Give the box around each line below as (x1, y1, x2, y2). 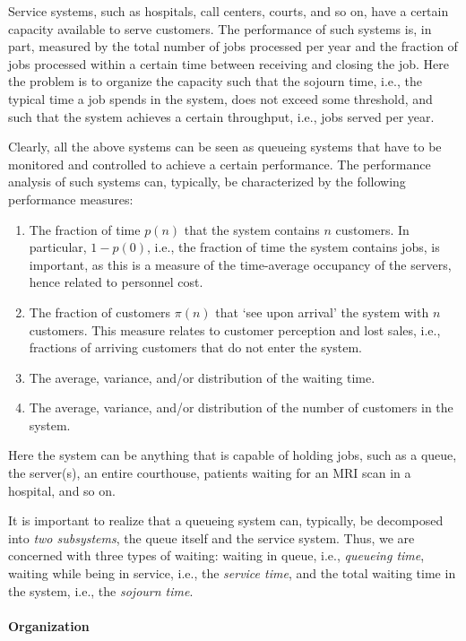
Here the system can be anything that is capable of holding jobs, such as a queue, (8, 446, 457, 464)
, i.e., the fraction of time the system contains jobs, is (146, 238, 440, 256)
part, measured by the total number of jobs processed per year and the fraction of (8, 37, 458, 56)
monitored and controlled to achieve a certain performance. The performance (8, 154, 431, 173)
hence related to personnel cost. (29, 273, 203, 291)
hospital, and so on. (8, 481, 116, 499)
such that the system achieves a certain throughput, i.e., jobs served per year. (8, 107, 435, 126)
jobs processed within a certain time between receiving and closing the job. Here (8, 54, 449, 73)
